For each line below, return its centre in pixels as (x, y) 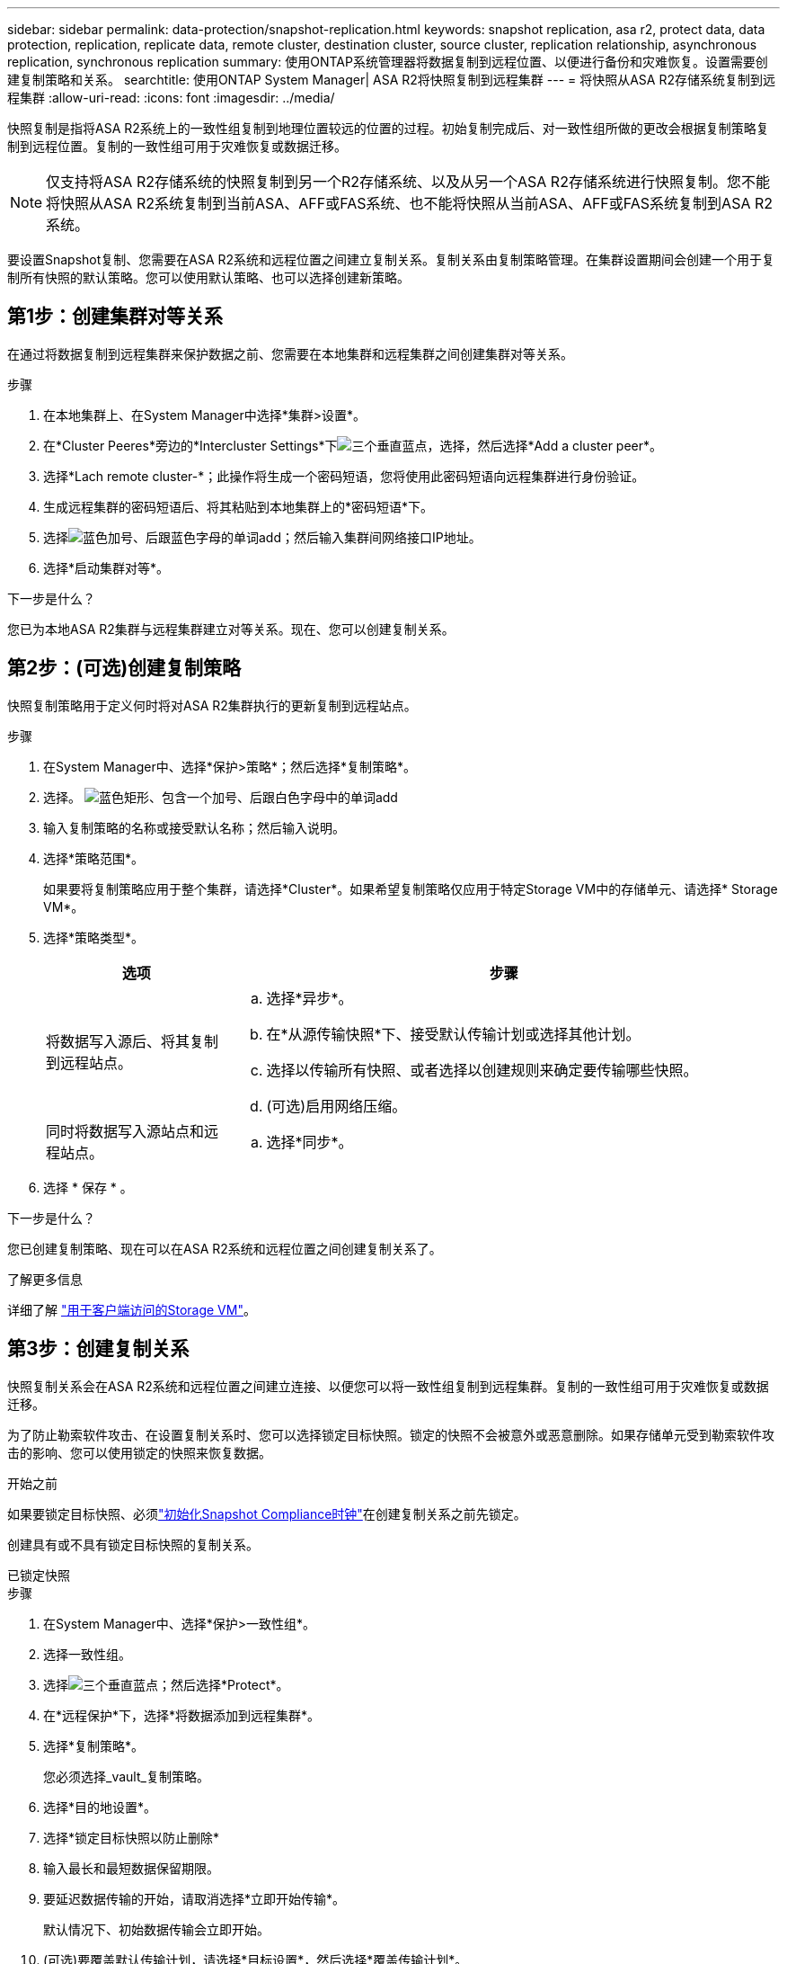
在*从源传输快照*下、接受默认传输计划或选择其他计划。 (453, 1034)
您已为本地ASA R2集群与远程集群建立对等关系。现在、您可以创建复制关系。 (231, 629)
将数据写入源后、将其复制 (133, 1041)
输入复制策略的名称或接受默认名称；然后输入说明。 (194, 827)
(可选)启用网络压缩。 (336, 1106)
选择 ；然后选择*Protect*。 (166, 1684)
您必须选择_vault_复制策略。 (126, 1776)
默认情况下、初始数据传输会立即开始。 (156, 1929)
